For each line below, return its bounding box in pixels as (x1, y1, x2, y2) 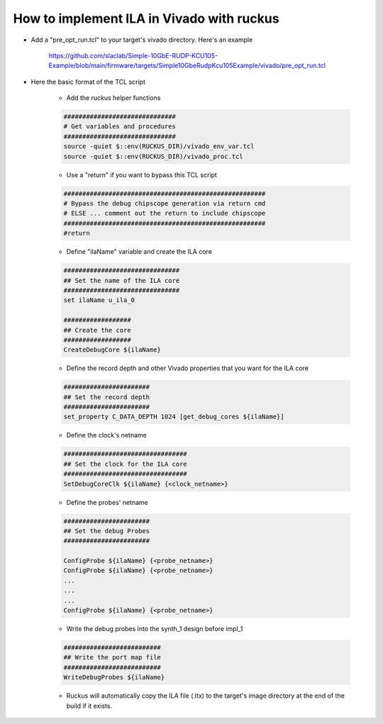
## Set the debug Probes (63, 527, 150, 535)
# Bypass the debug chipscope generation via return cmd (63, 199, 266, 208)
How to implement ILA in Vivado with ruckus (13, 11, 279, 26)
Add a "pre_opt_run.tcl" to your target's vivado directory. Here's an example (30, 35, 253, 44)
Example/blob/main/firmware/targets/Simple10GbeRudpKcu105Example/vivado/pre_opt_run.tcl (48, 61, 326, 70)
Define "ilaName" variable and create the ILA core (66, 247, 213, 256)
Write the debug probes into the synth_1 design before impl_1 (66, 625, 243, 633)
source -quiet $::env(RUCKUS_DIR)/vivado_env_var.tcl (63, 143, 255, 150)
